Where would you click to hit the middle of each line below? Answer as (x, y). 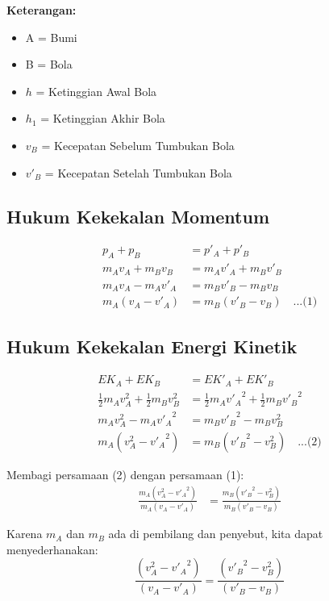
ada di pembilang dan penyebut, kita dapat (216, 534)
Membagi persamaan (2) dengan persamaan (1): (125, 474)
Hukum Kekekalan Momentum (138, 216)
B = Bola (49, 64)
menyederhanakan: (52, 549)
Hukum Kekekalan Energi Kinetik (152, 346)
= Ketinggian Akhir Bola (103, 118)
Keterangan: (42, 10)
